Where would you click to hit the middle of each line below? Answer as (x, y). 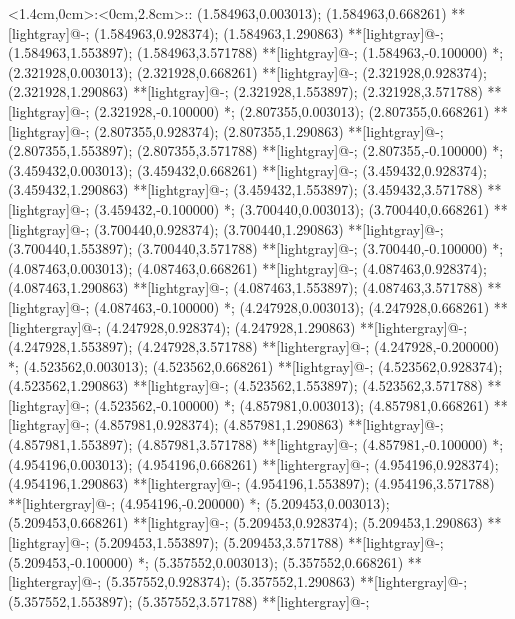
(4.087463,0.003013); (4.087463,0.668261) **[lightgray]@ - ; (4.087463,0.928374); (247, 267)
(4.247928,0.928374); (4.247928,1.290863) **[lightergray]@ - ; (286, 326)
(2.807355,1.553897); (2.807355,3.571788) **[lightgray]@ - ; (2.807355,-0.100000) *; (256, 150)
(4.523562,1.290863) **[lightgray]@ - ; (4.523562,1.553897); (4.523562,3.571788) (245, 385)
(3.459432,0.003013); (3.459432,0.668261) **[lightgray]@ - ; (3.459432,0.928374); (247, 169)
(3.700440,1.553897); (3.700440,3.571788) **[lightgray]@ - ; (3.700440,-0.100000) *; (256, 248)
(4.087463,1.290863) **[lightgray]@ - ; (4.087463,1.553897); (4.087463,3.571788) (245, 287)
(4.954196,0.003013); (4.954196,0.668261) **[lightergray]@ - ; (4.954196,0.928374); (253, 463)
